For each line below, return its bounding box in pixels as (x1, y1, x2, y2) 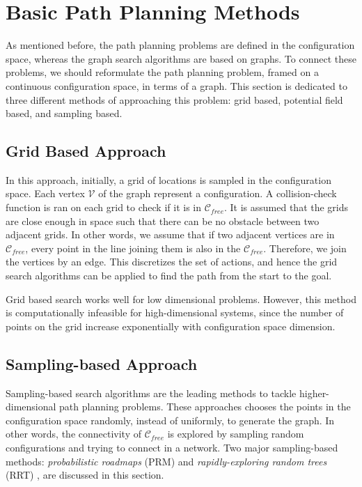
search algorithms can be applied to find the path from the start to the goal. (6, 268, 332, 283)
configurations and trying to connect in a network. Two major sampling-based (6, 440, 338, 454)
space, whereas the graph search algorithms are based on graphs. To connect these (6, 51, 356, 65)
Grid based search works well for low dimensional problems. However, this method (6, 291, 356, 306)
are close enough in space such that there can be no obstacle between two (6, 213, 320, 228)
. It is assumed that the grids (224, 200, 349, 215)
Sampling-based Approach (6, 353, 198, 374)
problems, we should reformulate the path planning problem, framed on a (6, 65, 319, 79)
